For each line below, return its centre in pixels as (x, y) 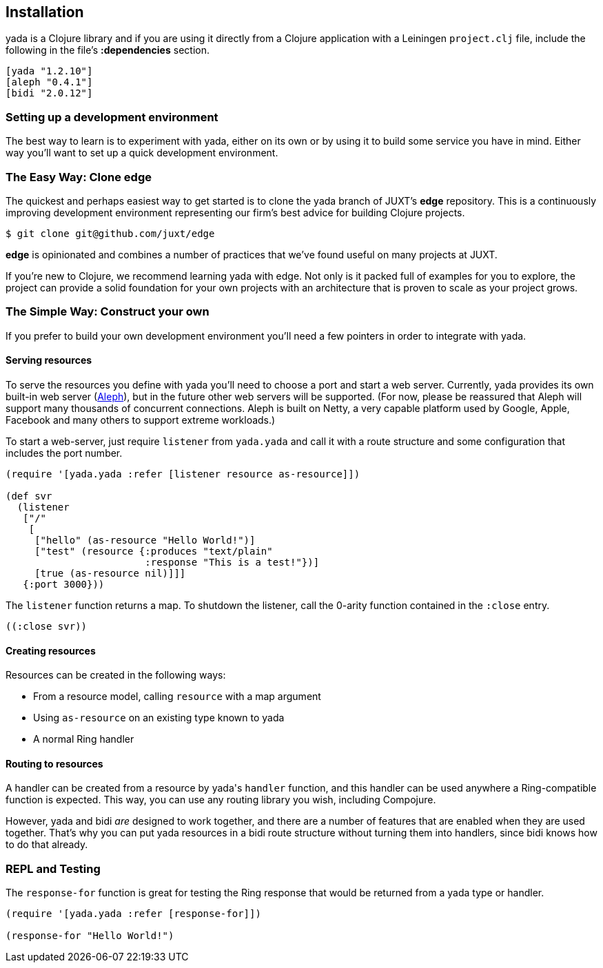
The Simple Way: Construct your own (108, 312)
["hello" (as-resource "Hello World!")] (145, 540)
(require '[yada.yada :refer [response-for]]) (133, 914)
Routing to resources (54, 763)
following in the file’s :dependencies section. (108, 50)
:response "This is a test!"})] (232, 562)
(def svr (29, 496)
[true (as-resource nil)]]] (110, 573)
